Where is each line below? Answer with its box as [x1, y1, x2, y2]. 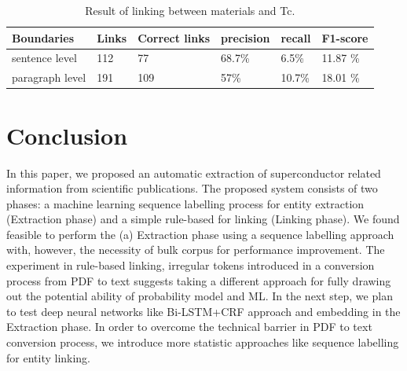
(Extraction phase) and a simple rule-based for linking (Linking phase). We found [6, 211, 400, 227]
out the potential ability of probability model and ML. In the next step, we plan [6, 288, 393, 304]
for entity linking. [6, 349, 91, 365]
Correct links [137, 29, 211, 46]
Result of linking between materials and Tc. [85, 2, 295, 18]
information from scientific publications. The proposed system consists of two [6, 180, 378, 197]
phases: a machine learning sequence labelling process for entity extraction [6, 195, 365, 211]
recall [280, 29, 311, 46]
